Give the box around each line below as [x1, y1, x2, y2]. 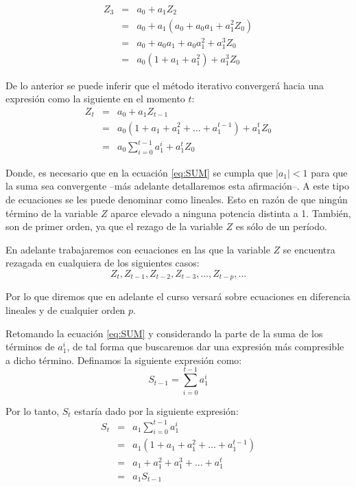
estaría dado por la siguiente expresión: [74, 403, 239, 418]
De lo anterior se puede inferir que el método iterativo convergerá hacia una [5, 78, 324, 92]
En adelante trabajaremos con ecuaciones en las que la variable [5, 242, 270, 256]
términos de [5, 339, 55, 354]
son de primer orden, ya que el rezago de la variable [5, 219, 223, 234]
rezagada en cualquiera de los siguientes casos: [5, 256, 200, 270]
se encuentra [283, 242, 335, 256]
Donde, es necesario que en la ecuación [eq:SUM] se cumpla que [5, 165, 273, 179]
